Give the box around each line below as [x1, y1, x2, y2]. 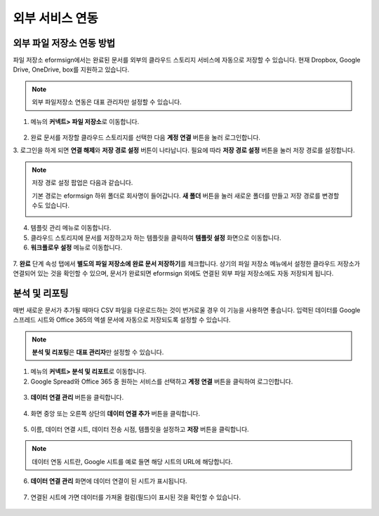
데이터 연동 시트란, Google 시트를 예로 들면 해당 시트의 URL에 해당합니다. [32, 457, 233, 466]
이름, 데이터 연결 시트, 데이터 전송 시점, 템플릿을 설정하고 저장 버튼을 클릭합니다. [30, 425, 249, 433]
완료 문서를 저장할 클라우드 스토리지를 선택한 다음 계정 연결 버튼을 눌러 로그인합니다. [30, 133, 261, 142]
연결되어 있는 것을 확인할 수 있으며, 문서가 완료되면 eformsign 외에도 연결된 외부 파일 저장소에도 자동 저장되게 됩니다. [13, 269, 334, 277]
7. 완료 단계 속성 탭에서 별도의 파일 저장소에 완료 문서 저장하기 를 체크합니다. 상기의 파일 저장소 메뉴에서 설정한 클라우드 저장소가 [13, 259, 361, 268]
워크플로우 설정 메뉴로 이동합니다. [30, 243, 123, 252]
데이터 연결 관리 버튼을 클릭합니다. [30, 393, 124, 402]
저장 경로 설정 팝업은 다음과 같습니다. [32, 179, 133, 187]
